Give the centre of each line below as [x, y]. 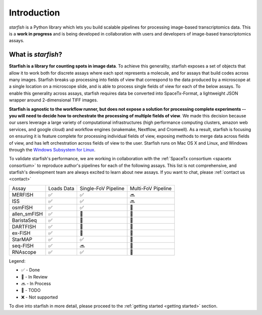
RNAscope [24, 252]
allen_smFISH [27, 214]
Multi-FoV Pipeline [151, 188]
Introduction [34, 13]
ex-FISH [21, 233]
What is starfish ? [36, 55]
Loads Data [61, 188]
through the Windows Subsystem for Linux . [52, 149]
